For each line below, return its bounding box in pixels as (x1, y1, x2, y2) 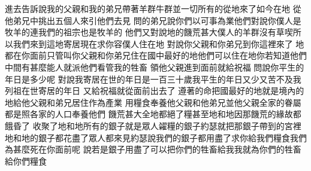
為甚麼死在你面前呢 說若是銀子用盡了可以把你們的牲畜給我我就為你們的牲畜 (5, 143, 301, 155)
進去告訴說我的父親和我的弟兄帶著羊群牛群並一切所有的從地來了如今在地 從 (5, 2, 301, 14)
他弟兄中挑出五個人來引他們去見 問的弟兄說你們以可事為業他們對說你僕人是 (5, 14, 301, 26)
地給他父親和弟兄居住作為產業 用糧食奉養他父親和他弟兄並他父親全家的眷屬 (5, 96, 301, 108)
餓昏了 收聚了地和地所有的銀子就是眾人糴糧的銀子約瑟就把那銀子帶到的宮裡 (5, 119, 301, 132)
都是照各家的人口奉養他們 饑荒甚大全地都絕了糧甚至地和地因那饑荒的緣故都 (5, 108, 301, 120)
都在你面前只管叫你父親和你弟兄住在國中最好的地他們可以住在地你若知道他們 (5, 49, 307, 62)
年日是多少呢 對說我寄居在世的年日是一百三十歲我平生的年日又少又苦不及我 (5, 72, 301, 85)
